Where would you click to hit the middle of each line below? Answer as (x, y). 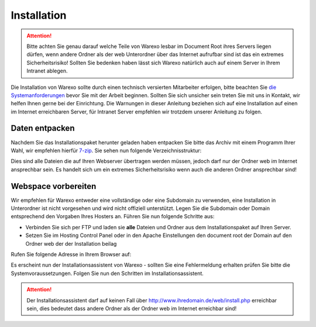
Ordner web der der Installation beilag (71, 243)
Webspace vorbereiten (54, 186)
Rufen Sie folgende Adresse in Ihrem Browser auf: (71, 254)
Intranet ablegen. (47, 71)
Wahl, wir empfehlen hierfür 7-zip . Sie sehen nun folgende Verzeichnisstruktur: (106, 150)
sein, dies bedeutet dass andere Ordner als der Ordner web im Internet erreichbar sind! (132, 308)
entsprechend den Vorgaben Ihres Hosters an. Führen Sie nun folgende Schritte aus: (113, 216)
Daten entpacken (43, 128)
